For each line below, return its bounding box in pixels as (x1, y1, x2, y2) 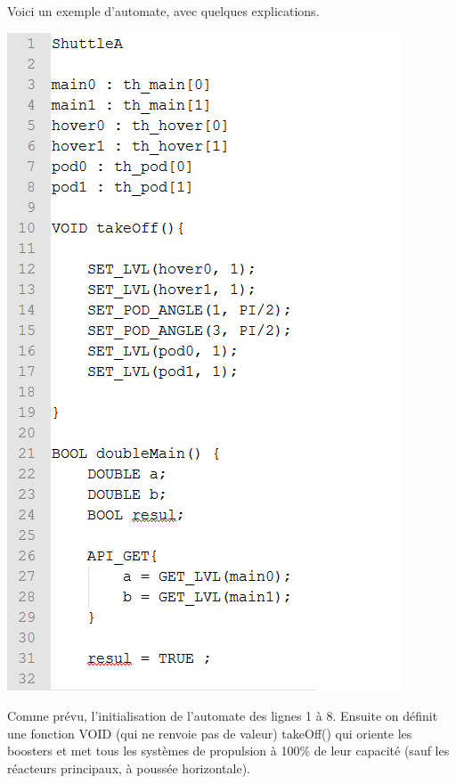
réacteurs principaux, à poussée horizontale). (7, 758, 251, 777)
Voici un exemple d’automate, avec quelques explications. (7, 2, 320, 20)
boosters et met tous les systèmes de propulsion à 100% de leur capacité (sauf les (7, 741, 450, 760)
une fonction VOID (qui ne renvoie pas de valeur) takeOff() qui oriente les (7, 723, 412, 742)
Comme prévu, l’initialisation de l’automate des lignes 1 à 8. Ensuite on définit (7, 706, 438, 725)
